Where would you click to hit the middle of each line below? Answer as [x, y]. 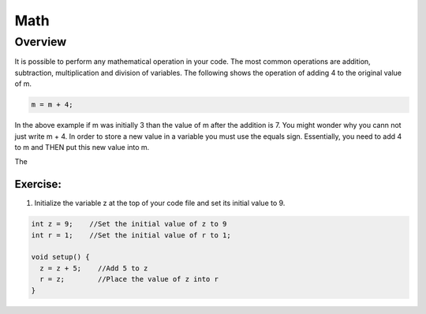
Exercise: [38, 184]
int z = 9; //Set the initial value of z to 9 [129, 224]
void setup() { [60, 257]
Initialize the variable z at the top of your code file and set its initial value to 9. [160, 203]
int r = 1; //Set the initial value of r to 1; [131, 235]
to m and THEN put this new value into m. [82, 147]
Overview [41, 42]
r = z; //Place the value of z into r [129, 279]
